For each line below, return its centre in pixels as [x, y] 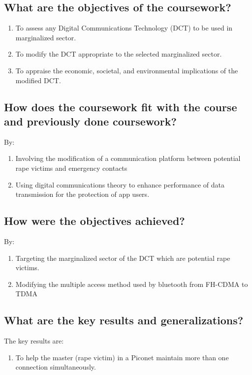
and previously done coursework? [90, 121]
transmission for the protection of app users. [82, 194]
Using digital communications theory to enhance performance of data [120, 184]
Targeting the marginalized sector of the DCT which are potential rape [123, 258]
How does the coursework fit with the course [121, 107]
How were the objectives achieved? [94, 221]
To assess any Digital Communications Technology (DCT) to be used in [124, 28]
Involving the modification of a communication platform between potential [128, 158]
